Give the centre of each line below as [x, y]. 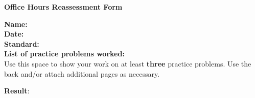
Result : [17, 91]
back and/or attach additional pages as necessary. [82, 73]
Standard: [22, 43]
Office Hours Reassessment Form [63, 7]
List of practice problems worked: [64, 54]
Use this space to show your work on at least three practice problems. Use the [128, 63]
